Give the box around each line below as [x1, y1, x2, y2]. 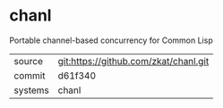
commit [13, 69, 46, 81]
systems [13, 84, 49, 96]
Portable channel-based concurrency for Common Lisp [9, 35, 213, 46]
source [13, 54, 43, 67]
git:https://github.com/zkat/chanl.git [57, 54, 210, 67]
